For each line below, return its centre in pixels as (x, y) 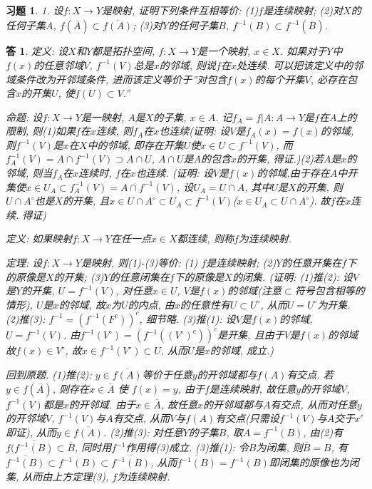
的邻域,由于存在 (293, 173)
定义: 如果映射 (39, 238)
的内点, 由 (151, 304)
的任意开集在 (312, 263)
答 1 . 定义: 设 (37, 51)
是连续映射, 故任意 (253, 388)
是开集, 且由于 (251, 335)
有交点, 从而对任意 (314, 404)
